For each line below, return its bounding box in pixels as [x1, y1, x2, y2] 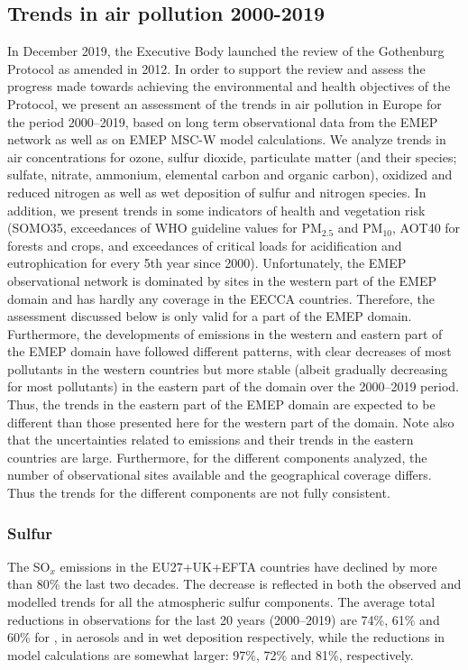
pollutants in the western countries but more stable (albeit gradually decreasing [7, 359, 448, 378]
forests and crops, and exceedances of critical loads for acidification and [7, 235, 402, 254]
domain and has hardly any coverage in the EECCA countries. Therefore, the [7, 289, 436, 307]
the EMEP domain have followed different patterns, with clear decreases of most [7, 342, 452, 361]
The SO [7, 556, 50, 575]
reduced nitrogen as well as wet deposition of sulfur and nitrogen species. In [7, 182, 427, 201]
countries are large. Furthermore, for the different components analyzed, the [7, 447, 427, 466]
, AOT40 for [392, 218, 461, 237]
